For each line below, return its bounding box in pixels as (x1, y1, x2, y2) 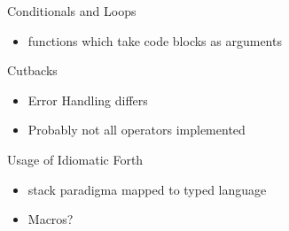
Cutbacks (7, 61, 58, 80)
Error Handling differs (27, 90, 148, 109)
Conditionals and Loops (7, 2, 137, 19)
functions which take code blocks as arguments (27, 31, 282, 50)
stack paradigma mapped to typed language (27, 180, 267, 198)
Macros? (27, 210, 74, 228)
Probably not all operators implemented (27, 120, 246, 139)
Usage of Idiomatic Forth (7, 150, 144, 168)
